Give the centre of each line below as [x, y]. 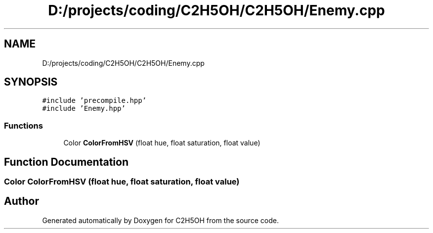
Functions [23, 125]
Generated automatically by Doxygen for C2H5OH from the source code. [160, 220]
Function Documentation [66, 162]
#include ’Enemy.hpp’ [84, 109]
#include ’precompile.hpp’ [94, 101]
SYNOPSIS [31, 82]
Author [22, 201]
